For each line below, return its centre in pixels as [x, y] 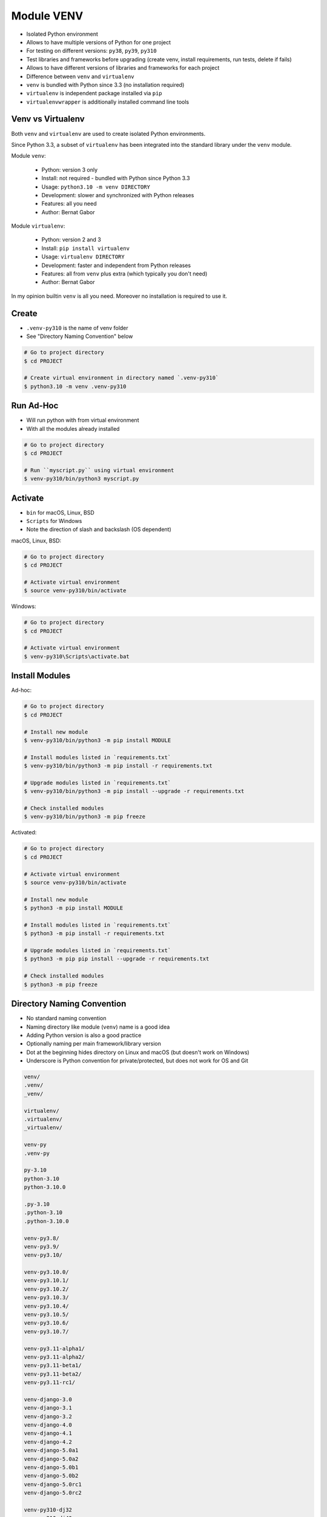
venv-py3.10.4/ [46, 1306]
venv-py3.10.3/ [46, 1298]
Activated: [24, 833]
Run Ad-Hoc [35, 406]
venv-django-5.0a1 [51, 1451]
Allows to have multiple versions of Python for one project [99, 42]
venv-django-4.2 [48, 1442]
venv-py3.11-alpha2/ [54, 1357]
